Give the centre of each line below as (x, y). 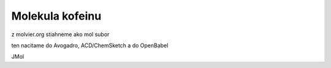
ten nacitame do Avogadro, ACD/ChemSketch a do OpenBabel (90, 45)
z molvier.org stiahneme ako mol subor (60, 34)
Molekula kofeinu (56, 16)
